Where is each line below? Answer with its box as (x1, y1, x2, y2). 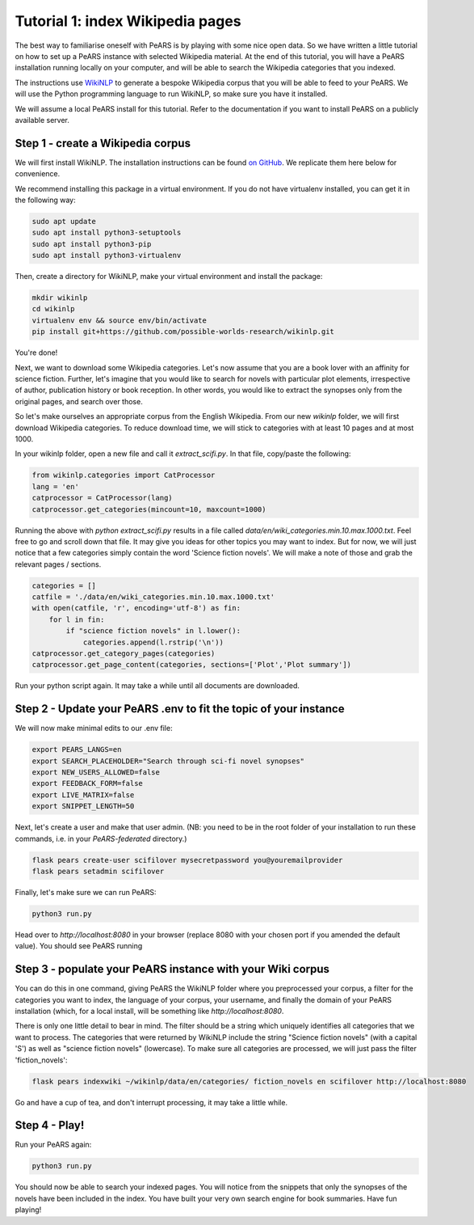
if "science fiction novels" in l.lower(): (65, 627, 241, 636)
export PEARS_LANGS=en (31, 745, 122, 754)
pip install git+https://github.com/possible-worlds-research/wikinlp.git (31, 327, 335, 336)
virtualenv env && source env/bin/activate (31, 315, 208, 325)
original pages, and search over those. (15, 396, 143, 406)
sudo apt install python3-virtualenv (31, 251, 182, 260)
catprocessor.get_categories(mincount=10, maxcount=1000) (31, 505, 266, 513)
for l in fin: (48, 615, 105, 624)
